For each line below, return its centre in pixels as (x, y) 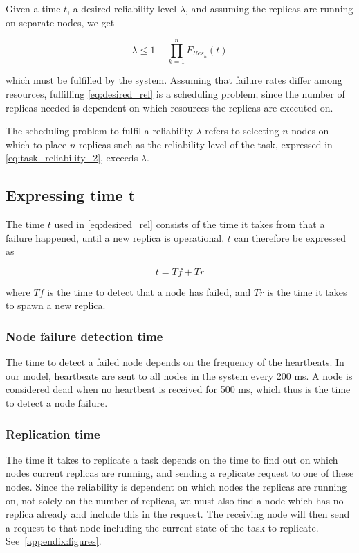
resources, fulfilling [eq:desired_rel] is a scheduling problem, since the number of (175, 93)
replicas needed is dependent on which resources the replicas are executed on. (169, 107)
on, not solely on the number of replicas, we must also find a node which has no (175, 500)
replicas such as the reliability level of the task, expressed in (206, 144)
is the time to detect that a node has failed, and (149, 291)
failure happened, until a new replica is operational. (115, 237)
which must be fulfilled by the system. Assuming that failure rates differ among (174, 80)
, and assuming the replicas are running (269, 8)
